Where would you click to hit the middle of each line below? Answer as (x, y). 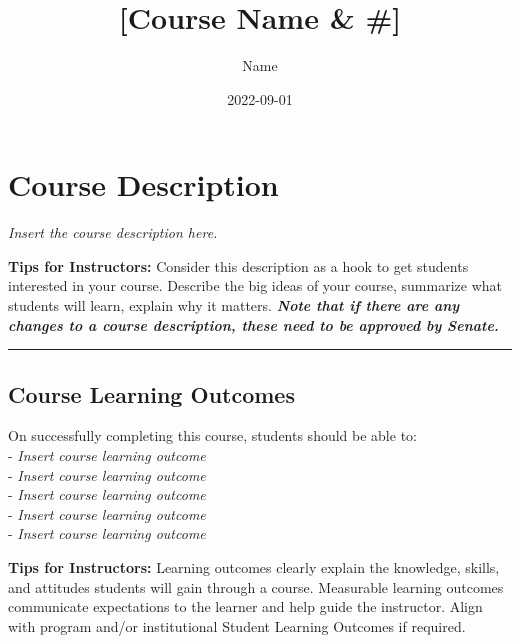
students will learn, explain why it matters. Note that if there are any (234, 305)
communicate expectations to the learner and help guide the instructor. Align (245, 606)
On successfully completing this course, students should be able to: (212, 435)
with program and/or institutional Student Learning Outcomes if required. (237, 625)
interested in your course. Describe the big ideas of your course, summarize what (255, 285)
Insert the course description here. (113, 232)
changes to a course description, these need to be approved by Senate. (253, 324)
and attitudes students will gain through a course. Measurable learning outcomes (256, 586)
